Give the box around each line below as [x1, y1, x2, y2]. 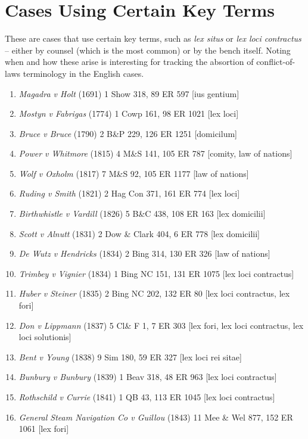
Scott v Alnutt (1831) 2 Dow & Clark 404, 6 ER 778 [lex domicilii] [18, 227, 260, 239]
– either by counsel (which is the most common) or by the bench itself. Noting [5, 43, 291, 56]
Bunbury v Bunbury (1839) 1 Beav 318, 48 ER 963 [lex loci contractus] [18, 370, 277, 383]
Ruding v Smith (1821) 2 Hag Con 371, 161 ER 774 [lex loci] [18, 187, 240, 200]
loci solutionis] [18, 331, 71, 343]
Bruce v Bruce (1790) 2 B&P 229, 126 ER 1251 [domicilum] [18, 127, 237, 139]
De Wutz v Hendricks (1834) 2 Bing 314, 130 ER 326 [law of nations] [18, 247, 270, 260]
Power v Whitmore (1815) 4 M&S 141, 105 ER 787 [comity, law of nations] [18, 147, 293, 160]
